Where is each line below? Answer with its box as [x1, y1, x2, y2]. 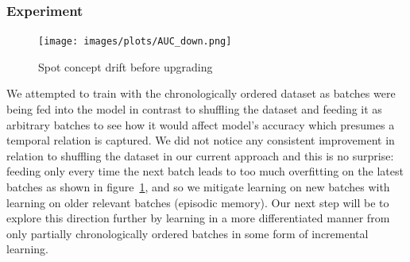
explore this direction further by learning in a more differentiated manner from [6, 210, 390, 226]
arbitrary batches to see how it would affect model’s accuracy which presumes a [6, 116, 395, 133]
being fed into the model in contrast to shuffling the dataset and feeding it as [6, 101, 382, 118]
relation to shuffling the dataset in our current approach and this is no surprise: [6, 147, 394, 164]
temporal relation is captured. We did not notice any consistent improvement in [6, 132, 395, 148]
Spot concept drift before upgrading [38, 58, 213, 75]
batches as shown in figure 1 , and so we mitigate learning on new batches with [6, 179, 390, 195]
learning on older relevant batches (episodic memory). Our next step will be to [6, 194, 389, 210]
